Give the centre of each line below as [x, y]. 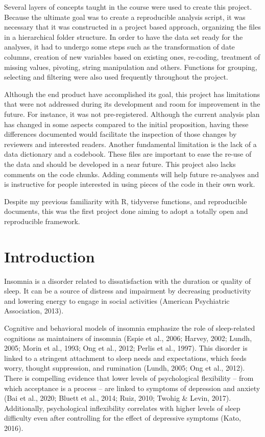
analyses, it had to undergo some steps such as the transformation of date [119, 47]
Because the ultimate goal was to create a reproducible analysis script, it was [125, 17]
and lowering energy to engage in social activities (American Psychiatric [117, 300]
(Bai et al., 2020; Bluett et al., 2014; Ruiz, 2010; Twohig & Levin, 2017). [118, 398]
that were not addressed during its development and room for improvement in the [132, 104]
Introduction [50, 256]
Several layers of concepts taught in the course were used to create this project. [128, 7]
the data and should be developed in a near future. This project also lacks [120, 164]
